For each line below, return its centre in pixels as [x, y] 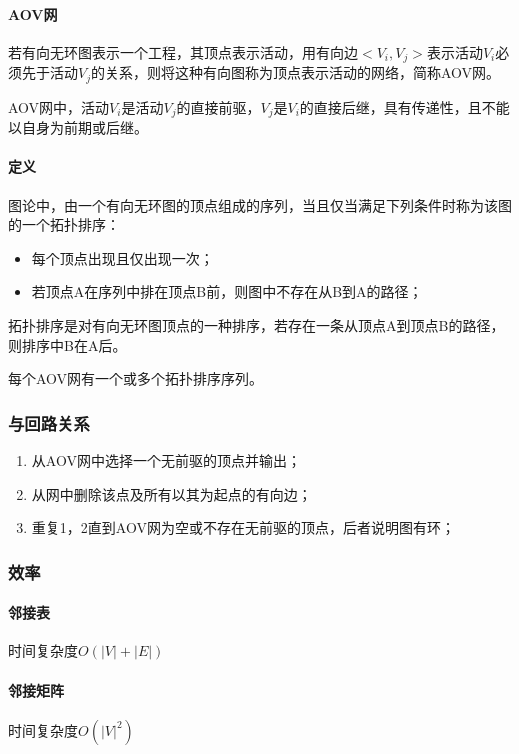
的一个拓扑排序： [64, 224]
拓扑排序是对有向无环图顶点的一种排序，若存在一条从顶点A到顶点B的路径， [256, 324]
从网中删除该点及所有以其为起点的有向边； [171, 493]
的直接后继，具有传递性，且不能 [404, 106]
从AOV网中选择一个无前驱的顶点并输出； [166, 459]
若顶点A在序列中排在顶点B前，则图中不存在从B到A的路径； [227, 291]
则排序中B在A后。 [67, 344]
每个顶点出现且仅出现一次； [122, 257]
